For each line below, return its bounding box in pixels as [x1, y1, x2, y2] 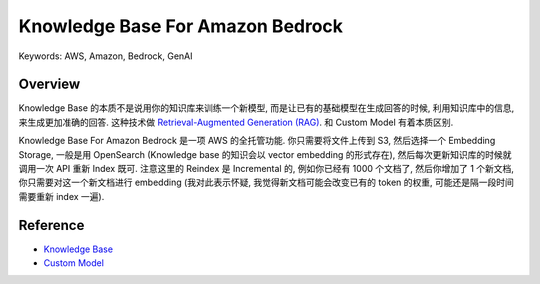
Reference [18, 216, 85, 234]
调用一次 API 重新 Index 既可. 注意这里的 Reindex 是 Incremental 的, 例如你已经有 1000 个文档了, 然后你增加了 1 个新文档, [18, 163, 515, 175]
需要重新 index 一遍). [18, 190, 105, 202]
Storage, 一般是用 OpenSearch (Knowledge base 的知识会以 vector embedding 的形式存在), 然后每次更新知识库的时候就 [18, 148, 512, 160]
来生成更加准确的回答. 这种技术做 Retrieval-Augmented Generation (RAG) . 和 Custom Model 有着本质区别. [18, 116, 454, 128]
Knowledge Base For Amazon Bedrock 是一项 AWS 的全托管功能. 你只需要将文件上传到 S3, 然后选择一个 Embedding [18, 135, 496, 147]
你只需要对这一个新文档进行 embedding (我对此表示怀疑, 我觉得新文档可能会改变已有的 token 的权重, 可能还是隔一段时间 [18, 176, 514, 189]
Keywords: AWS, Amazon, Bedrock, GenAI [18, 50, 194, 62]
